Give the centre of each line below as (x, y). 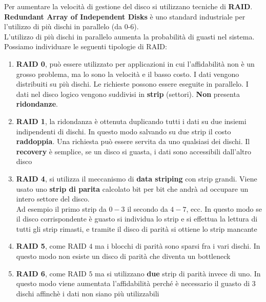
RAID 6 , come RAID (51, 273)
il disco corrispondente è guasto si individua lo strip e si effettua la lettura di (137, 219)
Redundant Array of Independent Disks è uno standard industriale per (125, 16)
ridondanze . (37, 104)
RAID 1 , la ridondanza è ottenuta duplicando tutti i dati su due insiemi (131, 121)
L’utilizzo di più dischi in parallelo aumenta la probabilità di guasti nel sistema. (129, 36)
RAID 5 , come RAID (51, 246)
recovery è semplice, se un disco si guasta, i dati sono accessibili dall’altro (134, 151)
